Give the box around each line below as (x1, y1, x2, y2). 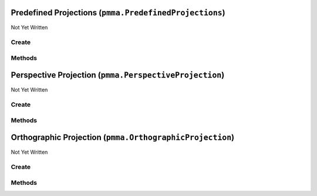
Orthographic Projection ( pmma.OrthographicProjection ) (11, 133, 235, 143)
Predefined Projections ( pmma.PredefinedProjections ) (11, 8, 225, 18)
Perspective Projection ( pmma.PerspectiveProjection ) (11, 70, 225, 80)
